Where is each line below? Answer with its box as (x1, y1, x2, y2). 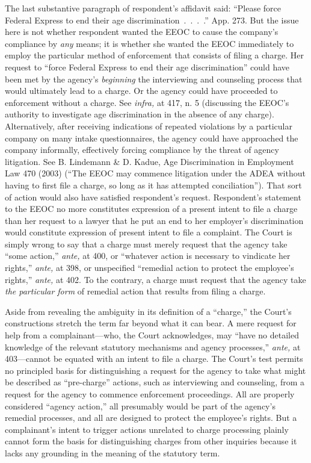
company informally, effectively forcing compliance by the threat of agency (5, 143, 279, 156)
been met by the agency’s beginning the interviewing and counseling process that (5, 72, 303, 85)
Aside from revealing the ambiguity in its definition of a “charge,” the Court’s (5, 305, 292, 317)
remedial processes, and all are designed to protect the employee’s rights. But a (5, 411, 297, 424)
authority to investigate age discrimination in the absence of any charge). (5, 108, 274, 120)
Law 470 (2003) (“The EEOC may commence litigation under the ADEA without (5, 167, 306, 179)
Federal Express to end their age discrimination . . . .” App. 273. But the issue (5, 13, 299, 26)
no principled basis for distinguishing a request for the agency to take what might (5, 364, 306, 376)
